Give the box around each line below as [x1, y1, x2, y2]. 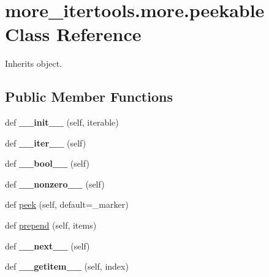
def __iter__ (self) [5, 136, 86, 149]
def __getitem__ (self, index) [5, 260, 129, 273]
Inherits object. [5, 57, 63, 70]
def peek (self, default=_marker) [5, 198, 129, 211]
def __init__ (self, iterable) [5, 116, 119, 129]
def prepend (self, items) [5, 219, 97, 232]
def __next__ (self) [5, 239, 90, 252]
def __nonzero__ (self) [5, 177, 105, 190]
